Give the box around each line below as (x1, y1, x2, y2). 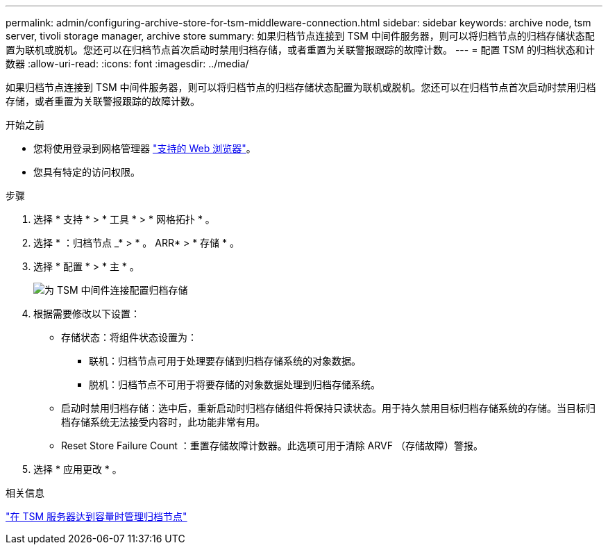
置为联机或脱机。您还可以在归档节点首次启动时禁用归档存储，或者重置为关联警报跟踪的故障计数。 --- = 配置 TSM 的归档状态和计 (6, 44, 595, 56)
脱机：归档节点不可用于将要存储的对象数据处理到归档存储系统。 (89, 378, 380, 390)
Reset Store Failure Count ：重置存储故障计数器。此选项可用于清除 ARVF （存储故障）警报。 (61, 440, 483, 451)
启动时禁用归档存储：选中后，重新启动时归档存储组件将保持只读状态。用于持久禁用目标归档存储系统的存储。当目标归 (61, 402, 596, 414)
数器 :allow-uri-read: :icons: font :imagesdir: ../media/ (6, 58, 249, 69)
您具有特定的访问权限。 (33, 166, 140, 178)
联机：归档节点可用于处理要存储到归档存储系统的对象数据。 (89, 355, 361, 367)
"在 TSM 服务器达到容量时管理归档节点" (6, 510, 187, 522)
